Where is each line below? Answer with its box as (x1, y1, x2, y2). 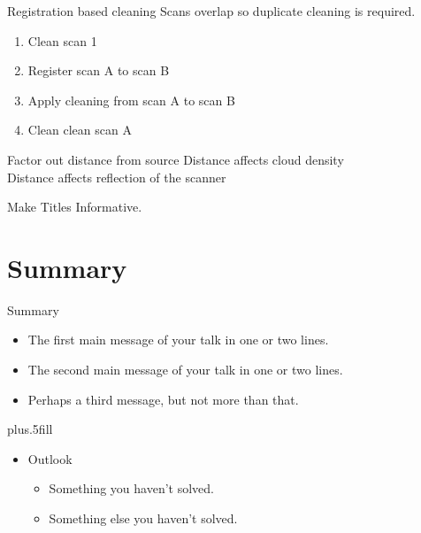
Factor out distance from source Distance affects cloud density (7, 150, 344, 168)
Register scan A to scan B (27, 61, 170, 80)
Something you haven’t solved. (49, 479, 214, 498)
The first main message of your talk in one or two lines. (27, 330, 329, 349)
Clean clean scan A (27, 120, 132, 139)
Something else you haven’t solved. (49, 509, 238, 528)
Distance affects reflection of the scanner (7, 167, 226, 186)
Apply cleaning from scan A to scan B (27, 90, 235, 109)
